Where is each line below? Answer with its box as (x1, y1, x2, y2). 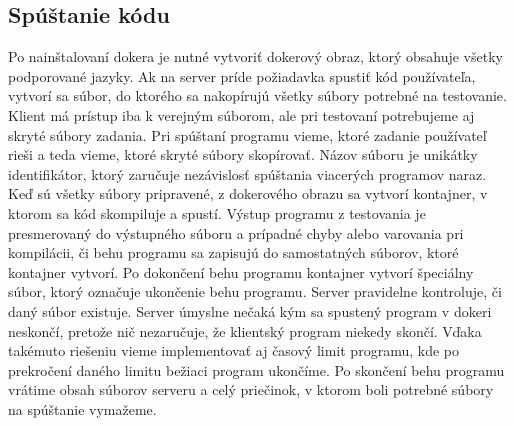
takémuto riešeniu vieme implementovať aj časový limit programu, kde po (8, 340, 459, 361)
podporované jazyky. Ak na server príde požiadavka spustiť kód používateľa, (8, 65, 476, 86)
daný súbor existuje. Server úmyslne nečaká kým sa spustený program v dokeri (8, 300, 492, 321)
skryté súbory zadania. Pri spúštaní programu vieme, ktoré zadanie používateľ (8, 124, 487, 145)
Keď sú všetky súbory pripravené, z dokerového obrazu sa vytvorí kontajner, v (8, 183, 488, 204)
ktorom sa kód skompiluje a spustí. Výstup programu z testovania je (8, 202, 426, 223)
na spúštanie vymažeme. (8, 398, 157, 419)
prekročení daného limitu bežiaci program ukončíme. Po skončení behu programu (8, 359, 505, 380)
